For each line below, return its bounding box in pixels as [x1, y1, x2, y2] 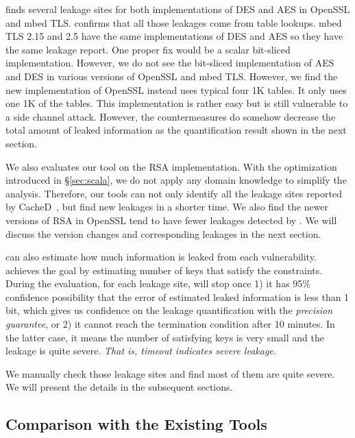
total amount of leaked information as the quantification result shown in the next [5, 123, 347, 137]
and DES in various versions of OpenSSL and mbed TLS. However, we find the [5, 69, 338, 83]
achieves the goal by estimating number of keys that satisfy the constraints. [5, 263, 323, 277]
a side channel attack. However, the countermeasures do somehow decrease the [5, 109, 336, 123]
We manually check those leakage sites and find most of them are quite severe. [5, 366, 335, 380]
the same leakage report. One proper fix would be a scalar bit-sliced [5, 42, 291, 56]
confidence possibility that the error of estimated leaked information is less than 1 [5, 289, 350, 304]
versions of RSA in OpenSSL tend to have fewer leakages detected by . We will [5, 212, 337, 227]
